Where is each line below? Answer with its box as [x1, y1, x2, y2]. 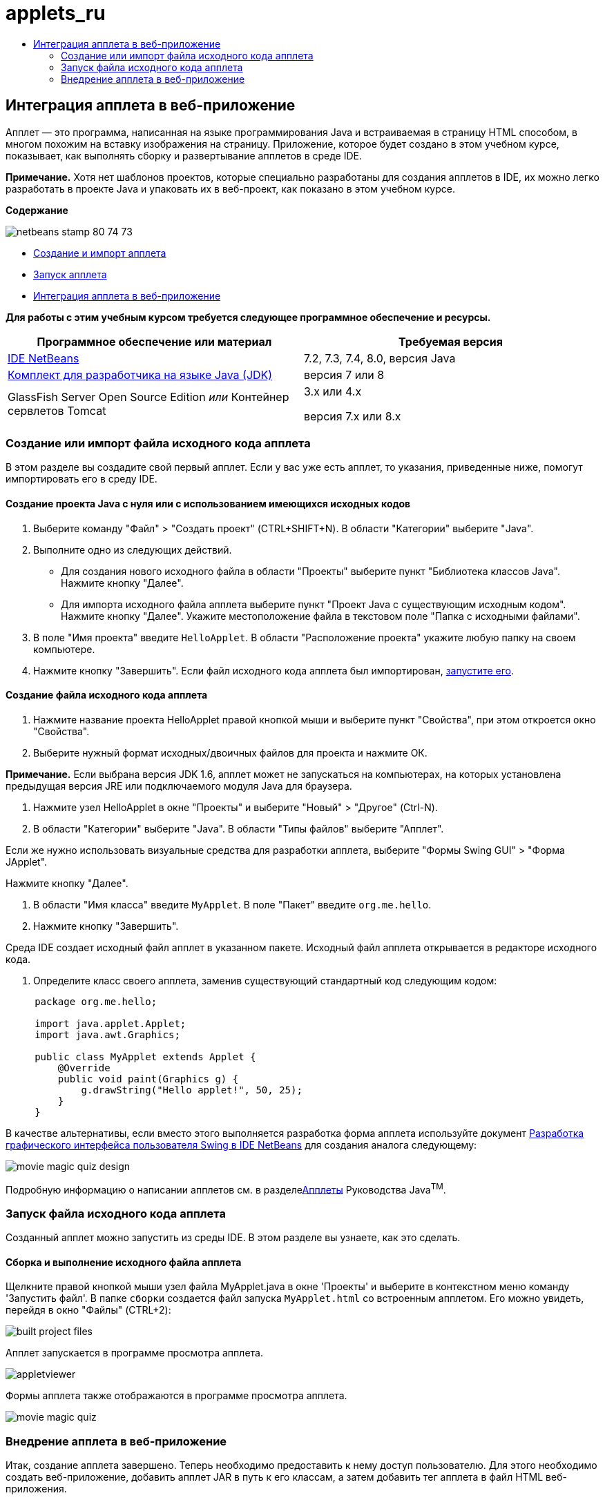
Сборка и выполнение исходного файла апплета [6, 1256, 242, 1268]
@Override [57, 1062, 111, 1073]
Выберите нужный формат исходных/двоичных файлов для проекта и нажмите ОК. [33, 746, 428, 759]
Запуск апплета [33, 268, 107, 280]
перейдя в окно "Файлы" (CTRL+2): [6, 1304, 171, 1316]
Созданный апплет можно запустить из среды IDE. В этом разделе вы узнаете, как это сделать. [6, 1231, 461, 1244]
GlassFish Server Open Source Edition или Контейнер [8, 389, 289, 404]
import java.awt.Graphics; [35, 1029, 180, 1040]
